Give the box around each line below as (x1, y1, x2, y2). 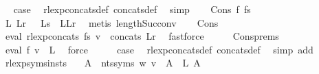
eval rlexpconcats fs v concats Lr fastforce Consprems (5, 29, 279, 43)
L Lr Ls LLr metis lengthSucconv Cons (5, 15, 219, 29)
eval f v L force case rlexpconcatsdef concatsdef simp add (5, 42, 313, 56)
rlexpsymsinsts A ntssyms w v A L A (5, 56, 201, 70)
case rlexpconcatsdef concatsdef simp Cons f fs (13, 2, 251, 16)
